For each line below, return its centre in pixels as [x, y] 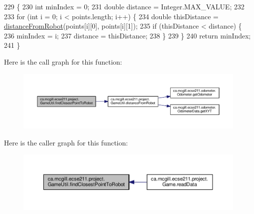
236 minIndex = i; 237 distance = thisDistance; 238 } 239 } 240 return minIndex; [127, 35]
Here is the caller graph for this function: [66, 142]
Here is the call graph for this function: [63, 61]
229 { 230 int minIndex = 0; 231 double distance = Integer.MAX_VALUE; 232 [124, 6]
